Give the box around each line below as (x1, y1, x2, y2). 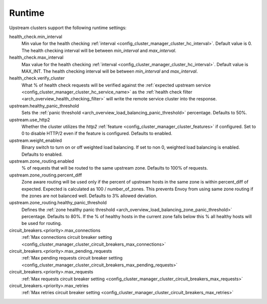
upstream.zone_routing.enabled (9, 158, 74, 164)
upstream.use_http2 (9, 117, 50, 123)
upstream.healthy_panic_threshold (9, 103, 79, 109)
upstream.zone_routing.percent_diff (9, 172, 83, 178)
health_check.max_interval (9, 54, 64, 60)
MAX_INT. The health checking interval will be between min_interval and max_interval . (21, 68, 198, 74)
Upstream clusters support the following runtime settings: (9, 25, 127, 31)
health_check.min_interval (9, 34, 63, 40)
